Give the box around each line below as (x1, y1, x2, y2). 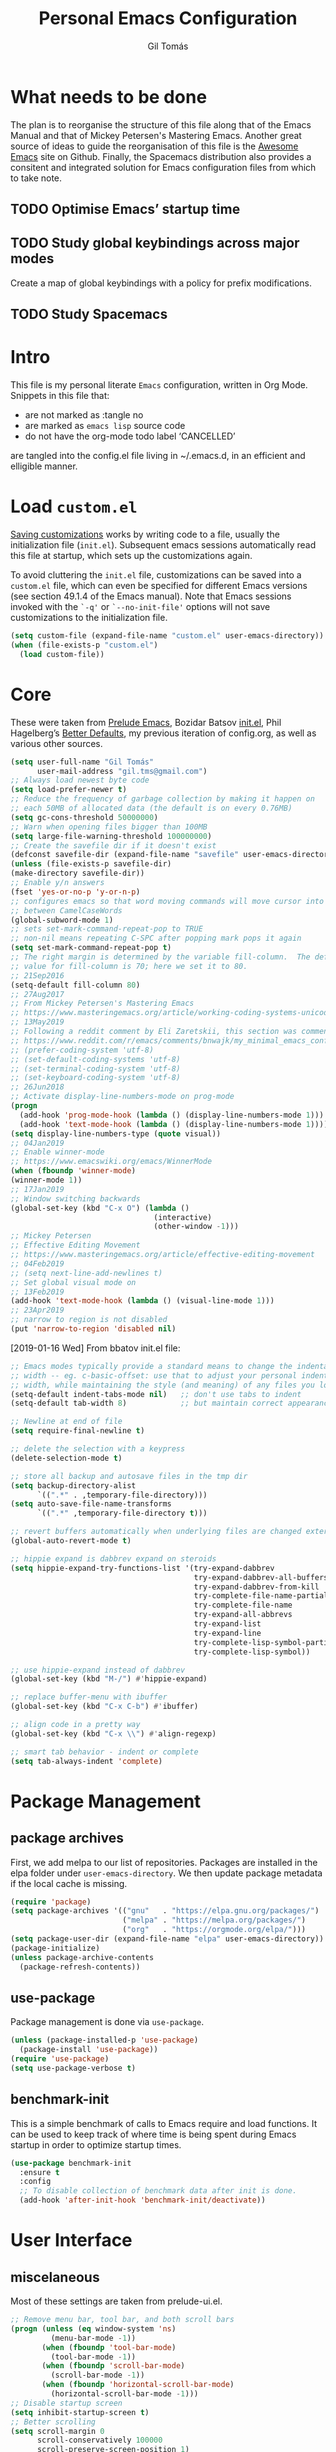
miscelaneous (10, 2268, 100, 2286)
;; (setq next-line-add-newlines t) (10, 1268, 163, 1278)
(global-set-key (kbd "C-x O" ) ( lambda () (10, 1203, 190, 1213)
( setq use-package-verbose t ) (10, 2063, 137, 2074)
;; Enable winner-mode (10, 1147, 105, 1157)
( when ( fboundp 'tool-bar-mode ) (41, 2342, 177, 2352)
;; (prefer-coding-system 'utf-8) (10, 1045, 155, 1055)
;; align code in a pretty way (10, 1720, 141, 1730)
